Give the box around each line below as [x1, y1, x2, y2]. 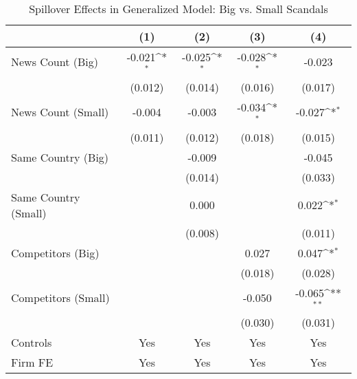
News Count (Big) [11, 54, 98, 70]
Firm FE [11, 354, 54, 371]
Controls [11, 334, 52, 351]
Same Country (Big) [11, 149, 109, 165]
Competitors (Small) [11, 289, 110, 305]
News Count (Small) [11, 104, 109, 120]
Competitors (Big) [11, 244, 100, 261]
